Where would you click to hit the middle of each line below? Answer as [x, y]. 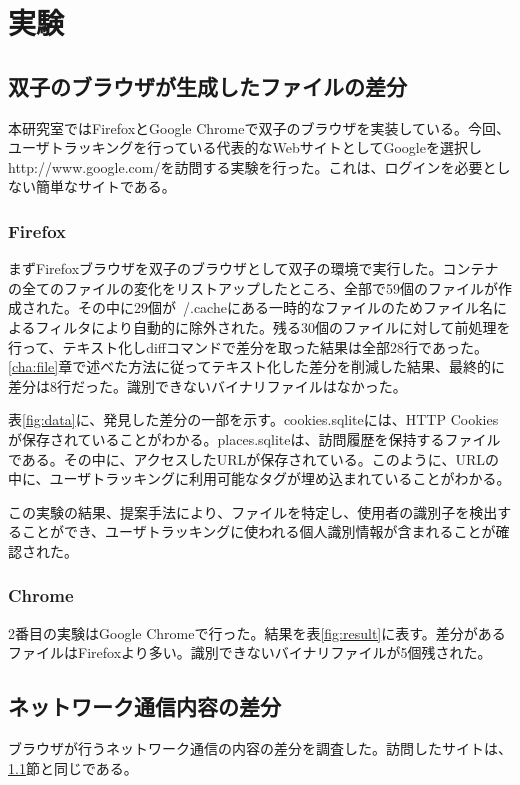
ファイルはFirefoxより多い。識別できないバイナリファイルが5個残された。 [250, 652]
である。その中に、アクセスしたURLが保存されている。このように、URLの [254, 458]
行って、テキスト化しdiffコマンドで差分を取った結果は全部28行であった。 [248, 346]
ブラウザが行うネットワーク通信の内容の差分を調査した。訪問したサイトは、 [260, 748]
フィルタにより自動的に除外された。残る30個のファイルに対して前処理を [273, 326]
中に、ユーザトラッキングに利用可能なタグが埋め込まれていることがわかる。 [259, 478]
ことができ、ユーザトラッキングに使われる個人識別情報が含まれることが [258, 531]
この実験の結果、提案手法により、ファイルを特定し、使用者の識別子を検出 [253, 511]
